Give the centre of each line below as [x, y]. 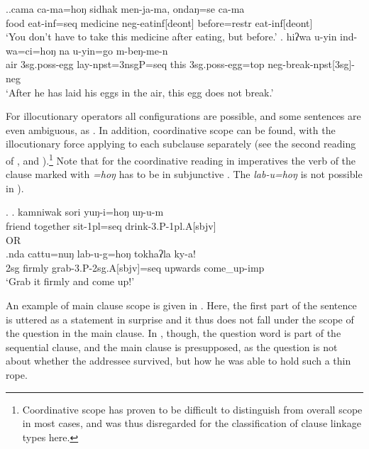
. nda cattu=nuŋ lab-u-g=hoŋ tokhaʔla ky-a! [101, 254]
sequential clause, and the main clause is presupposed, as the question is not [172, 347]
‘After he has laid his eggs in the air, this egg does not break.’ [140, 92]
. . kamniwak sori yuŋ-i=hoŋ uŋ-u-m [85, 212]
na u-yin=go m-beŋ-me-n [114, 50]
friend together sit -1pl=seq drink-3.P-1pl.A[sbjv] [111, 225]
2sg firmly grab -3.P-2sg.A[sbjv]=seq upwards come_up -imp [135, 267]
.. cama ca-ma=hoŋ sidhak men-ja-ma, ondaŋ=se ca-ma [125, 9]
